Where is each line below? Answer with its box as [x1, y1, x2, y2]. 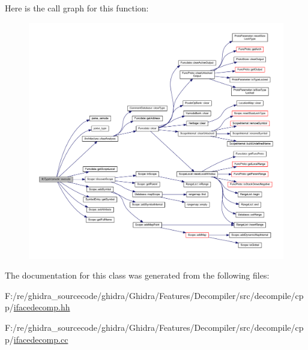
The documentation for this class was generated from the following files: [5, 269, 270, 282]
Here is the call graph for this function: [5, 2, 149, 14]
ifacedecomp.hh [13, 301, 70, 313]
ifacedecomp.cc [13, 333, 68, 345]
